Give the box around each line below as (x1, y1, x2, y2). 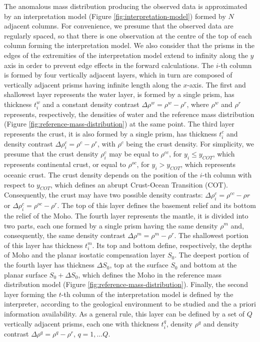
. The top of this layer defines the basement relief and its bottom (57, 200, 256, 210)
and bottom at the (180, 259, 237, 270)
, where (186, 98, 209, 109)
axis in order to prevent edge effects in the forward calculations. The (4, 59, 214, 70)
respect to (4, 179, 34, 189)
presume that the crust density (4, 148, 98, 159)
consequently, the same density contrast (4, 230, 125, 240)
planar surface (4, 269, 47, 279)
